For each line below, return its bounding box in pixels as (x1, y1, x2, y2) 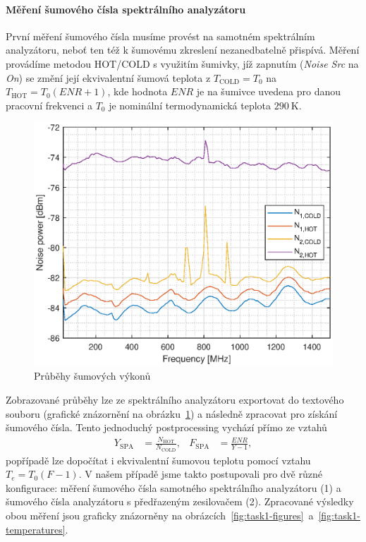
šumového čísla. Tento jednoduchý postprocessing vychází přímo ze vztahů (6, 420, 327, 435)
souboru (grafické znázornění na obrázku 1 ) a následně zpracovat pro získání (6, 406, 338, 421)
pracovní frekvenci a (6, 97, 92, 112)
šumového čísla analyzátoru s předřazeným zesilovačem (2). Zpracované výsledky (6, 494, 354, 509)
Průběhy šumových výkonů (34, 368, 151, 383)
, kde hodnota (107, 84, 168, 99)
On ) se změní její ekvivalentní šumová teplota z (6, 70, 211, 85)
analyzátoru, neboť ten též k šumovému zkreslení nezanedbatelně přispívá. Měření (6, 42, 360, 57)
